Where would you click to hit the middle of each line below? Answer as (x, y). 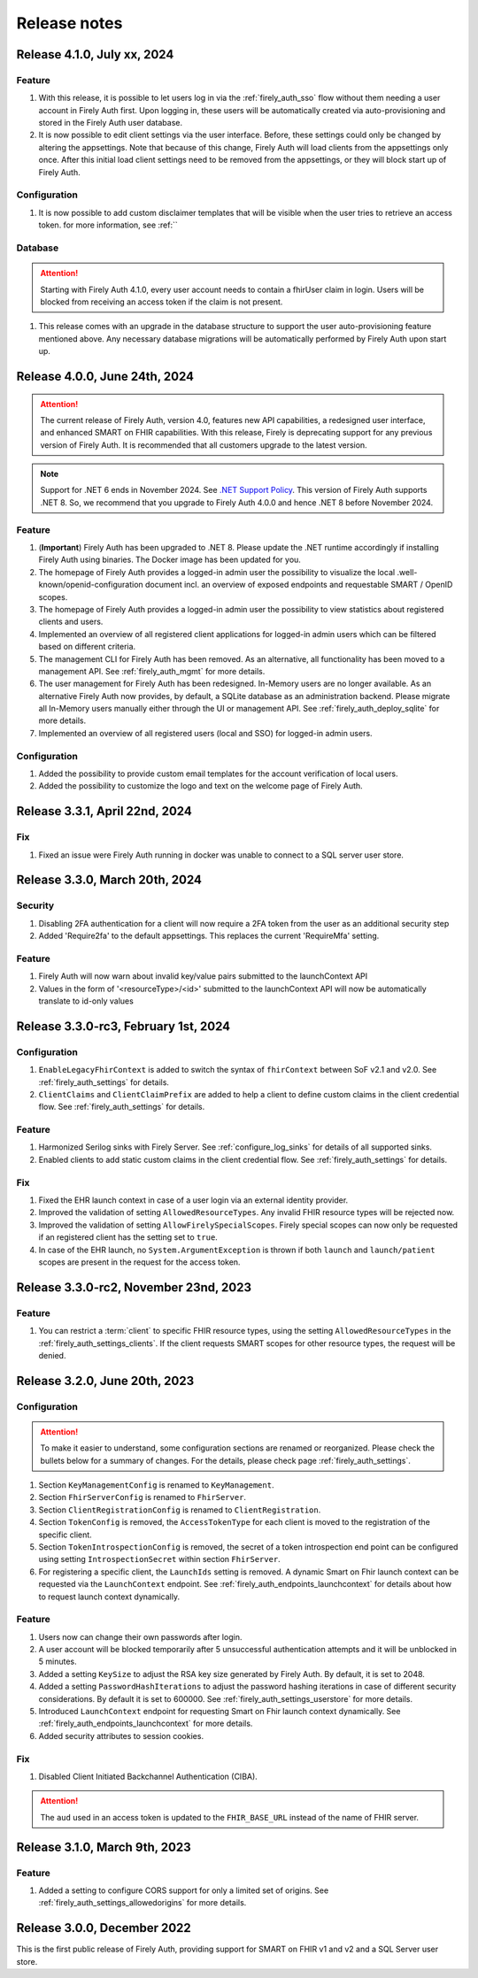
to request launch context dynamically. (109, 1597)
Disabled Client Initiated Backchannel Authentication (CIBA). (148, 1776)
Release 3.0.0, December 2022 (104, 1928)
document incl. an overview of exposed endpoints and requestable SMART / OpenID (299, 585)
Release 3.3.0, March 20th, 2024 (109, 880)
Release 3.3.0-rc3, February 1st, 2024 (123, 1026)
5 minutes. (58, 1662)
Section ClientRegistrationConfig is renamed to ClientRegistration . (180, 1510)
